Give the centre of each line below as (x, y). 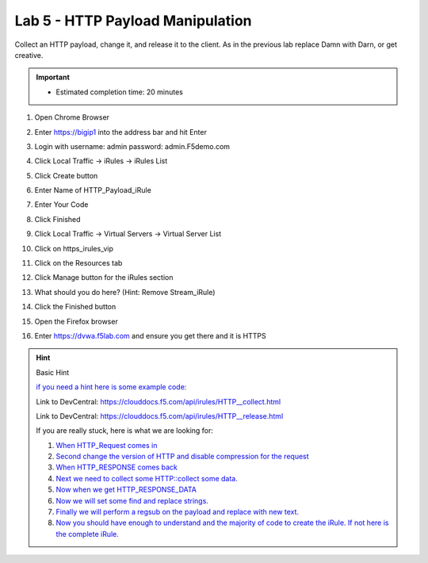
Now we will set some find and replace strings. (132, 500)
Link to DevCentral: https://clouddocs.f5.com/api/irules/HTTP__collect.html (159, 401)
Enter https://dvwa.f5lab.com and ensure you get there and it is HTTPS (151, 335)
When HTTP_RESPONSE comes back (117, 467)
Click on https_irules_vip (74, 248)
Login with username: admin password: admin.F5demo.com (132, 146)
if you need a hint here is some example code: (111, 387)
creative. (29, 55)
